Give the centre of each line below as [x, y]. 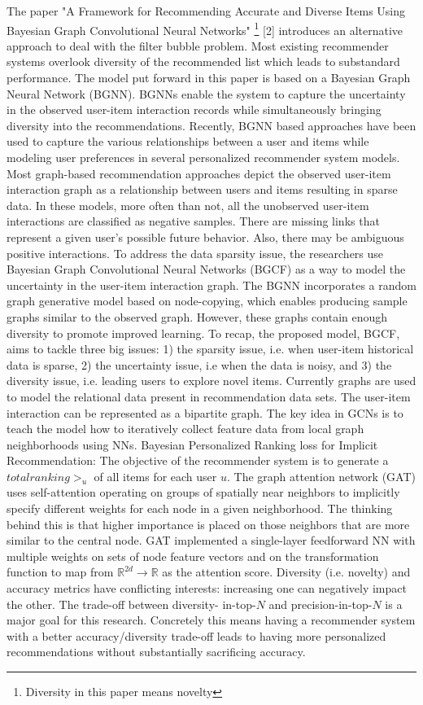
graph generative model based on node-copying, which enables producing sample [207, 301]
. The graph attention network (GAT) [321, 476]
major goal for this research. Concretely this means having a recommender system [211, 620]
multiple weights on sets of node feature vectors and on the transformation [193, 556]
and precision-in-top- [321, 604]
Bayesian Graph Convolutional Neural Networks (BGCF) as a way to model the [206, 269]
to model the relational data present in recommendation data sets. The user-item [209, 396]
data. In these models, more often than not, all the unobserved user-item [188, 205]
